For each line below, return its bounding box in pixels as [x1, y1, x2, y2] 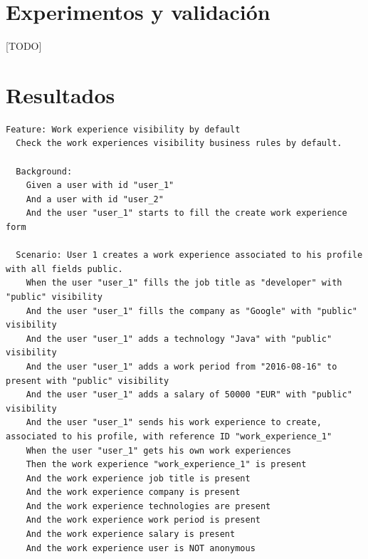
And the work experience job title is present [26, 473, 251, 484]
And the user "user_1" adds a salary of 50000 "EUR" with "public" [26, 390, 352, 400]
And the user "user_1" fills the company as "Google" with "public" [26, 305, 357, 316]
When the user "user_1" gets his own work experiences [26, 445, 291, 456]
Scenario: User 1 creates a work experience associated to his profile [16, 250, 363, 261]
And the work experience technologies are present [26, 501, 271, 511]
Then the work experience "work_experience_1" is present [26, 459, 307, 470]
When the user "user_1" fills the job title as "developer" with [26, 278, 342, 288]
